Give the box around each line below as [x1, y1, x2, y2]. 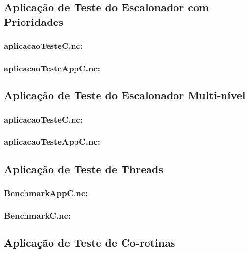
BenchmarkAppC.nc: [4, 187, 88, 199]
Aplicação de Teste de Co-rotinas [4, 235, 175, 250]
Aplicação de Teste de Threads [4, 161, 163, 176]
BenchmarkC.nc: [4, 209, 71, 221]
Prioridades [4, 14, 64, 29]
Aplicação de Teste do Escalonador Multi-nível [4, 88, 246, 103]
